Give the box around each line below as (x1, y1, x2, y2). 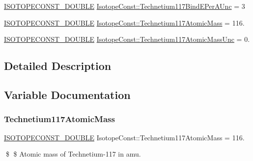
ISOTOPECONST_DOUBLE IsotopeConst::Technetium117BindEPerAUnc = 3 (4, 1, 245, 11)
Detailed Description (4, 58, 112, 73)
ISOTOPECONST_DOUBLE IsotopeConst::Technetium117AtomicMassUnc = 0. (4, 34, 250, 44)
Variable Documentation (4, 87, 131, 102)
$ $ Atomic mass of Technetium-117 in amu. (5, 149, 141, 159)
